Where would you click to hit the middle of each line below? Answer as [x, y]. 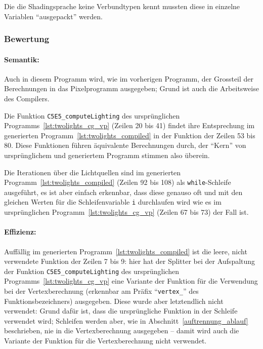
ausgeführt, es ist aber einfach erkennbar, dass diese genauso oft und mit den [123, 192]
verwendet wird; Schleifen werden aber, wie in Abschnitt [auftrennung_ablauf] [126, 320]
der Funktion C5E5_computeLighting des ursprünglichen [92, 271]
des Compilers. [27, 99]
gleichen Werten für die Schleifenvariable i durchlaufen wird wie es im [113, 202]
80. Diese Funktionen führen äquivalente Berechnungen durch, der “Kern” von [125, 145]
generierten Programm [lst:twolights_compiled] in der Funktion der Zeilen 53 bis [130, 135]
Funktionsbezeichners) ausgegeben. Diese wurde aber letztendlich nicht [114, 301]
